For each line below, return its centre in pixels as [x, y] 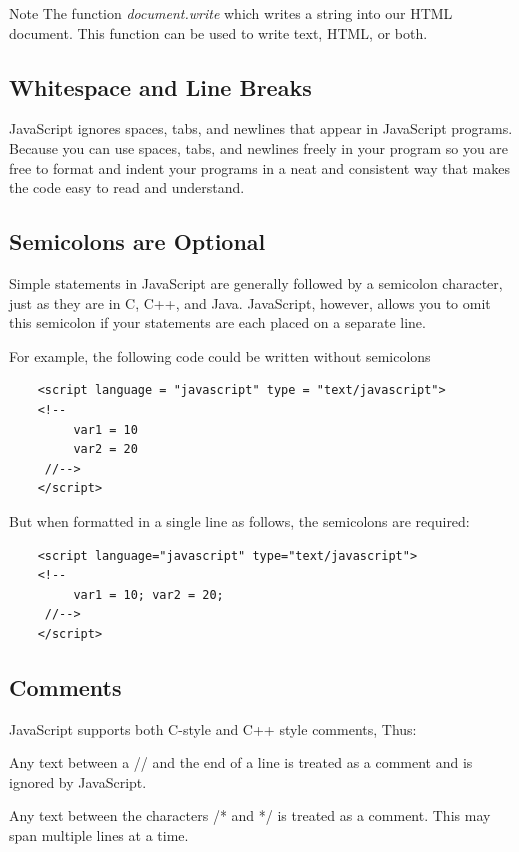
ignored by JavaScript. [78, 781]
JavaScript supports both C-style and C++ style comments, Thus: [213, 728]
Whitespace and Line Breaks [160, 86]
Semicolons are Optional [137, 241]
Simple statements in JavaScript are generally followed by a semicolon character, [256, 282]
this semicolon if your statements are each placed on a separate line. [217, 322]
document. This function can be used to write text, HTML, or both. [218, 32]
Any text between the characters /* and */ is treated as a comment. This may [250, 815]
